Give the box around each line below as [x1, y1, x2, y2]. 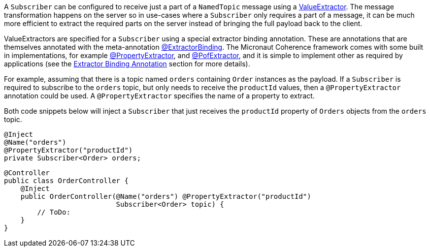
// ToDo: [37, 208, 70, 216]
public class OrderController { [4, 177, 129, 185]
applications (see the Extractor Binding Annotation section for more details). [4, 60, 250, 68]
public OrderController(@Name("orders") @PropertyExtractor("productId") [20, 192, 311, 200]
